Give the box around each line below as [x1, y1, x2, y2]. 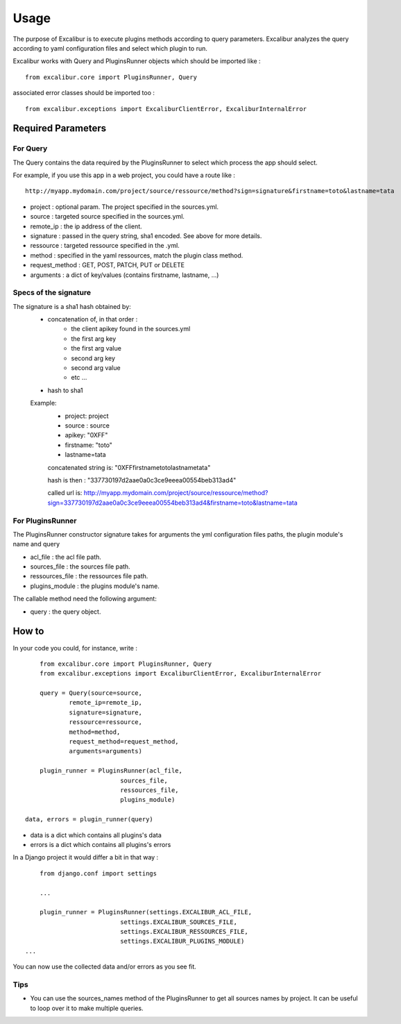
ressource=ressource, [69, 719, 142, 726]
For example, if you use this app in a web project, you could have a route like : [12, 171, 236, 180]
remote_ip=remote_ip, [69, 698, 142, 707]
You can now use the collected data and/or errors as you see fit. [12, 962, 197, 971]
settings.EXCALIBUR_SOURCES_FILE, [120, 918, 237, 926]
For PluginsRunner [12, 516, 77, 526]
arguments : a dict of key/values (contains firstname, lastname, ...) [30, 271, 219, 279]
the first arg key [71, 334, 117, 343]
